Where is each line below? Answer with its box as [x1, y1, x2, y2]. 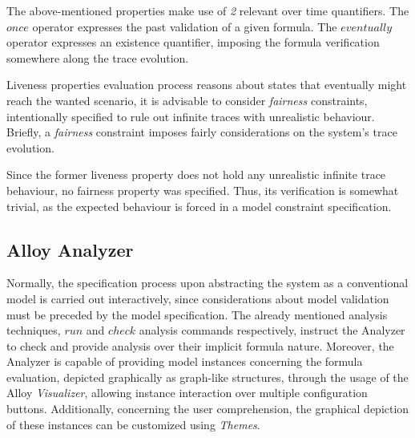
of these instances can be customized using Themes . [6, 416, 260, 432]
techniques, [6, 322, 61, 339]
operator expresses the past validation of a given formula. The [32, 18, 337, 34]
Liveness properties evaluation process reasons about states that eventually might [6, 76, 407, 93]
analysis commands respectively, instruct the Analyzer [139, 322, 405, 339]
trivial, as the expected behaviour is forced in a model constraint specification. [6, 197, 392, 214]
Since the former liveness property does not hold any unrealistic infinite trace [6, 166, 386, 183]
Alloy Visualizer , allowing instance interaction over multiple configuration [6, 384, 368, 401]
